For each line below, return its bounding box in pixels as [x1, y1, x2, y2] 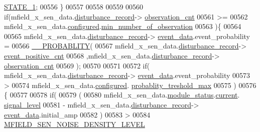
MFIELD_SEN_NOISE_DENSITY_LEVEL [4, 119, 145, 129]
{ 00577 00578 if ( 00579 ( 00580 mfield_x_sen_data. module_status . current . [4, 89, 240, 100]
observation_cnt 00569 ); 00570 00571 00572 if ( [4, 60, 150, 70]
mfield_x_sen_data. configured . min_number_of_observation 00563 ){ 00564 [4, 21, 241, 31]
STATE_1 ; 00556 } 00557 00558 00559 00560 [4, 1, 144, 11]
